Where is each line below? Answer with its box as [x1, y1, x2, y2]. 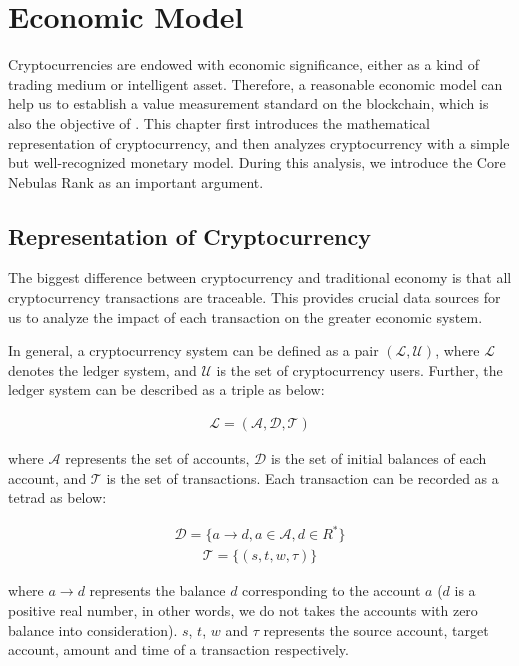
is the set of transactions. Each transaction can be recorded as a [106, 467, 499, 488]
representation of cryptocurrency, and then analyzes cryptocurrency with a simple [8, 132, 510, 153]
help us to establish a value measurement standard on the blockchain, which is [8, 93, 489, 114]
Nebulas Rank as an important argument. [8, 171, 264, 192]
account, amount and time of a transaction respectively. [8, 639, 349, 660]
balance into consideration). [8, 619, 178, 640]
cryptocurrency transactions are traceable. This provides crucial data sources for [8, 287, 501, 308]
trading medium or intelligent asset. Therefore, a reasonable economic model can [8, 73, 503, 94]
